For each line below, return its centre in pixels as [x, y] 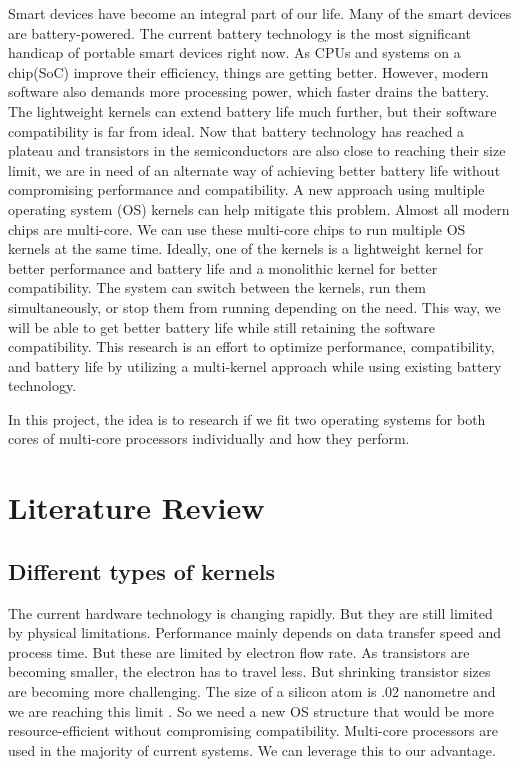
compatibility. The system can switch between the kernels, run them [217, 287]
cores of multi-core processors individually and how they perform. [209, 438]
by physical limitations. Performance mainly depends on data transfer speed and [255, 632]
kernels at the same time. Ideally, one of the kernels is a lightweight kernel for [246, 248]
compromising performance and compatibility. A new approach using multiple [246, 189]
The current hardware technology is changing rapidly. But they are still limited [250, 612]
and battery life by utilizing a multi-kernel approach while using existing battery [255, 365]
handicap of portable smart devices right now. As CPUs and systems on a [234, 52]
